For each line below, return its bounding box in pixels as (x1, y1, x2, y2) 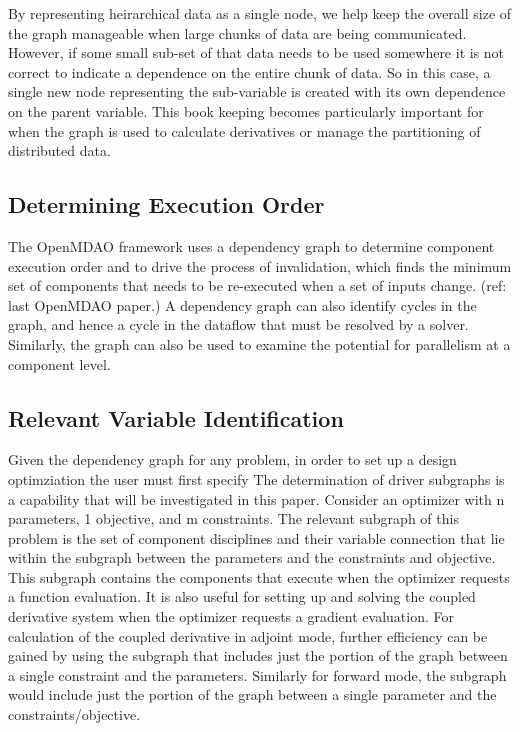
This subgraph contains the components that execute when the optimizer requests (8, 566, 510, 587)
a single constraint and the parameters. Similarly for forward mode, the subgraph (8, 664, 507, 685)
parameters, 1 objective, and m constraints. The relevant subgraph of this (8, 508, 459, 529)
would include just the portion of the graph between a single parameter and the (8, 684, 497, 705)
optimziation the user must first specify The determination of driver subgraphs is (8, 468, 505, 489)
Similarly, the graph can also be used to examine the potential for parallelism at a (8, 333, 511, 354)
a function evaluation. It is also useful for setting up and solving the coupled (8, 586, 476, 607)
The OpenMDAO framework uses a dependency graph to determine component (8, 235, 495, 256)
